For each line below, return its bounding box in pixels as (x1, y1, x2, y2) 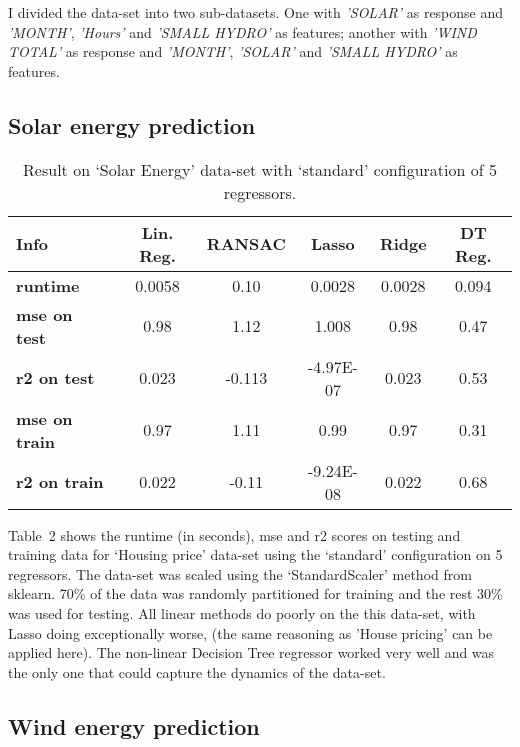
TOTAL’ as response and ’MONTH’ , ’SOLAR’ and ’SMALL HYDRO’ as (8, 41, 458, 62)
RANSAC (206, 232, 286, 256)
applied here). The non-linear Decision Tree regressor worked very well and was (8, 642, 495, 663)
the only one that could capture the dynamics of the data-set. (8, 661, 386, 682)
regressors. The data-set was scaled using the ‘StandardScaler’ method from (8, 563, 472, 584)
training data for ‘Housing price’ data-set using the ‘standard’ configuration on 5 (8, 544, 503, 565)
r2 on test (16, 366, 95, 390)
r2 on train (16, 470, 104, 494)
